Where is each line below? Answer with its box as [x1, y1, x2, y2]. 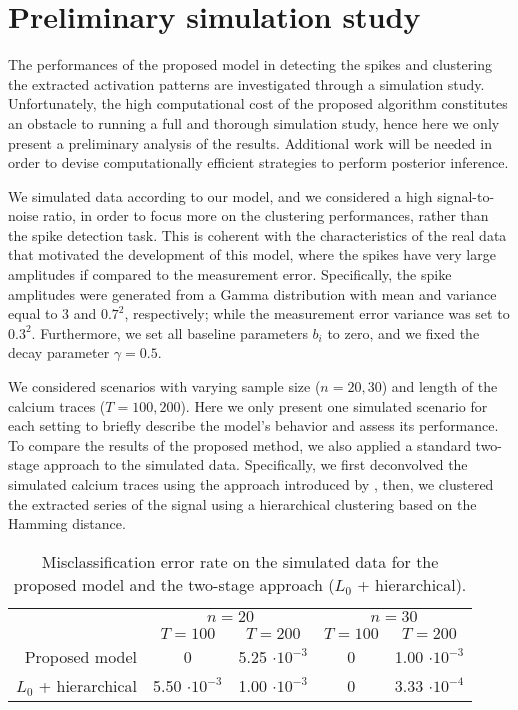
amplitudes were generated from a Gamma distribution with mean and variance [8, 283, 497, 304]
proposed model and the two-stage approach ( [13, 572, 335, 596]
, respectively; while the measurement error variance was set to [124, 303, 510, 324]
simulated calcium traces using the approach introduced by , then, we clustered [8, 474, 494, 494]
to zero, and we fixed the [327, 322, 480, 343]
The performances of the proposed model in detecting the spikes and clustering [8, 54, 492, 75]
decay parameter [8, 342, 110, 363]
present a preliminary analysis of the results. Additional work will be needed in [8, 132, 492, 153]
